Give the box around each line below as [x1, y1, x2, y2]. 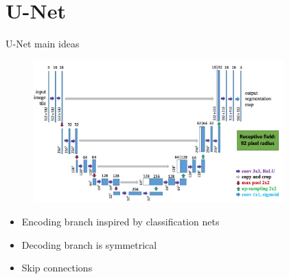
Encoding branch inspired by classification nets [21, 214, 220, 229]
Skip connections [21, 260, 93, 275]
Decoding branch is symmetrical [21, 237, 157, 252]
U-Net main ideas [5, 36, 80, 51]
